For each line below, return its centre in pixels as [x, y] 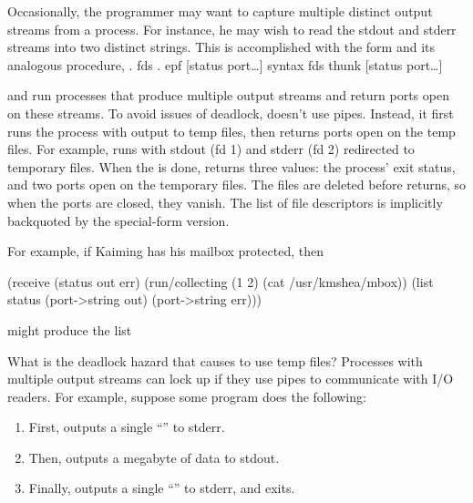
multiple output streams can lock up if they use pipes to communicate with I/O [231, 379]
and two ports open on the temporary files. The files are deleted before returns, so [237, 185]
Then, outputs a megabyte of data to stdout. [154, 457]
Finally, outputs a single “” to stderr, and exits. [162, 488]
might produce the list [70, 329]
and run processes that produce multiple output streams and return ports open [228, 95]
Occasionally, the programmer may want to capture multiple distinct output [220, 11]
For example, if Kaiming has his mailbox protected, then [165, 251]
